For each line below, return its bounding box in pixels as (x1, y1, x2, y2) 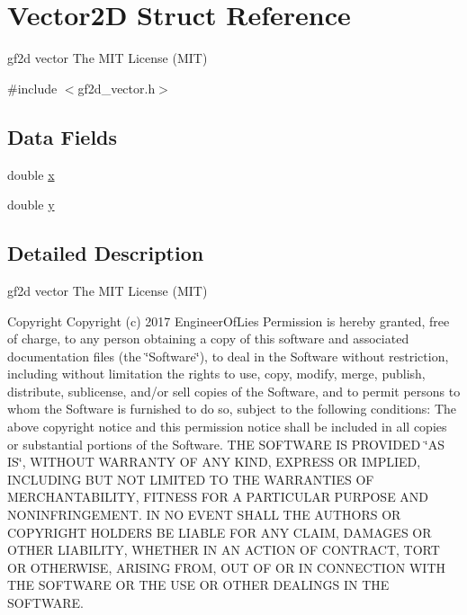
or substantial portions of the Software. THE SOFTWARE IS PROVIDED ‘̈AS (7, 434, 445, 453)
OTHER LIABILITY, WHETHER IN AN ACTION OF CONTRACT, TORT (7, 540, 440, 559)
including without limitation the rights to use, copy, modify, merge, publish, (7, 364, 426, 383)
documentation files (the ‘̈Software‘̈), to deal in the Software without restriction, (7, 346, 449, 365)
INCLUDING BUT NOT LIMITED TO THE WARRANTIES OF (7, 469, 374, 488)
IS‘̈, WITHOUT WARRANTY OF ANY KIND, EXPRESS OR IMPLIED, (7, 452, 421, 471)
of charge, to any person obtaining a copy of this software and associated (7, 329, 409, 348)
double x (7, 165, 55, 183)
